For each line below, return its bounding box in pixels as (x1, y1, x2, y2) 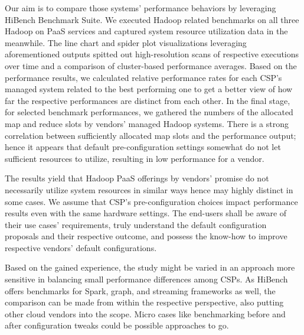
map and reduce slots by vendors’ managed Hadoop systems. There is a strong (5, 117, 289, 129)
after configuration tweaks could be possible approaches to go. (5, 319, 229, 331)
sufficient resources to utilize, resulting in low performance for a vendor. (5, 152, 264, 164)
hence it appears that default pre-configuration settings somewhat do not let (5, 141, 281, 153)
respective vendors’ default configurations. (5, 241, 157, 253)
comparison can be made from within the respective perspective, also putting (5, 296, 284, 308)
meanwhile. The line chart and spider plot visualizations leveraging (5, 36, 247, 48)
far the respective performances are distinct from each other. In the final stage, (5, 94, 290, 106)
